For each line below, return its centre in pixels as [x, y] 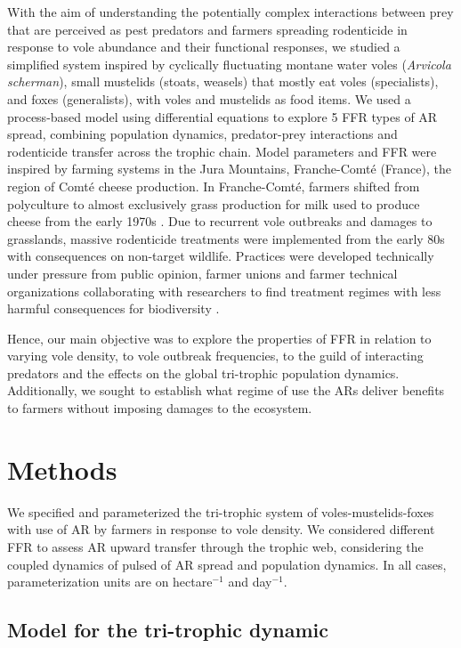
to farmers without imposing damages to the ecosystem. [160, 408]
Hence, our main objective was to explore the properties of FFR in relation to [219, 338]
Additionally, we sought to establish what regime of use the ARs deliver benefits [226, 390]
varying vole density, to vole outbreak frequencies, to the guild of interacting [215, 356]
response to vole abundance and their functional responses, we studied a [204, 47]
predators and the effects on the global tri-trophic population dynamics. [203, 373]
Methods [62, 469]
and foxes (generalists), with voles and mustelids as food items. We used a [209, 98]
